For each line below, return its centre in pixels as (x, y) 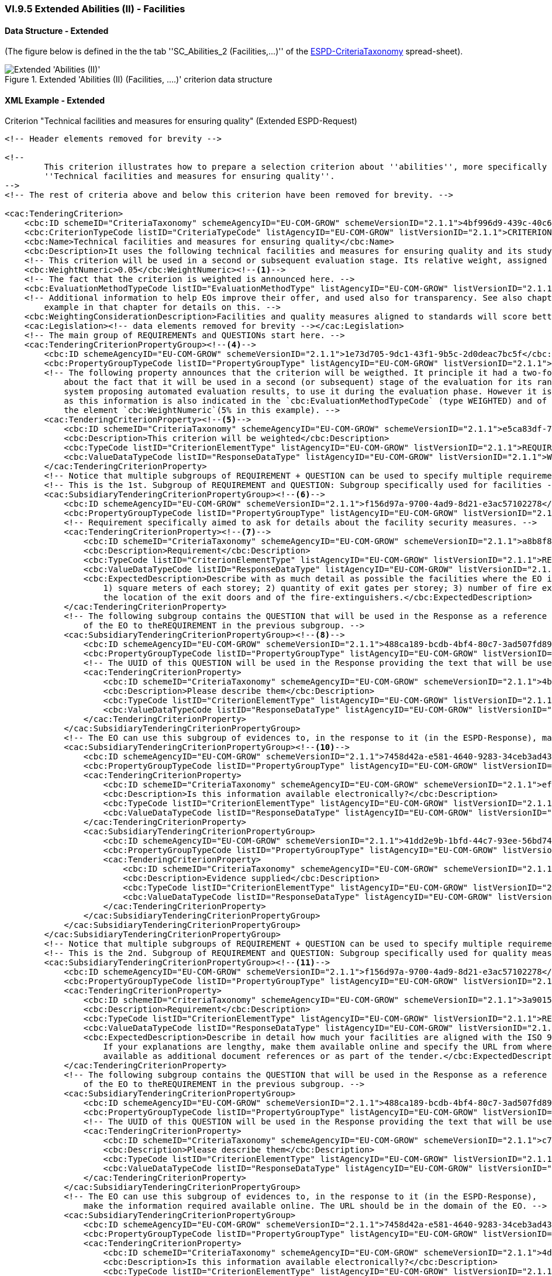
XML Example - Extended (55, 100)
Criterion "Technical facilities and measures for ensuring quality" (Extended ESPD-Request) (181, 121)
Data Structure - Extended (57, 30)
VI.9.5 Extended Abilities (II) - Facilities (95, 9)
